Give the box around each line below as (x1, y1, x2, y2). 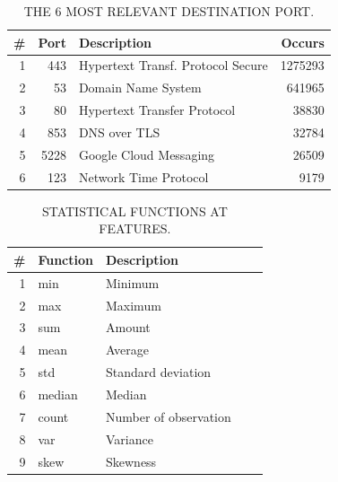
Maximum (105, 295, 161, 314)
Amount (105, 318, 151, 337)
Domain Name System (78, 78, 202, 97)
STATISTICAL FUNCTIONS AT (41, 201, 228, 220)
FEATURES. (99, 219, 171, 238)
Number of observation (105, 407, 231, 425)
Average (105, 340, 149, 359)
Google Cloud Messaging (78, 145, 215, 163)
